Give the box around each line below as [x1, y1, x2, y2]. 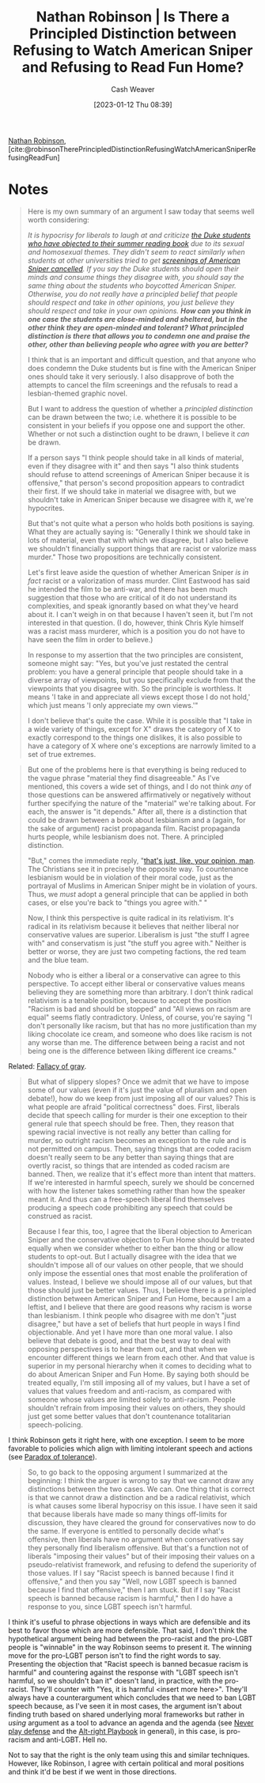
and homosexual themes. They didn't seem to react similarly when [27, 247, 245, 256]
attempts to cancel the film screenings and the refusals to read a [27, 380, 239, 389]
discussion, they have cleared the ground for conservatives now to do [27, 1517, 256, 1527]
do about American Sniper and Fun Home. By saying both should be [27, 1369, 249, 1379]
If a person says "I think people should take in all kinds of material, [27, 452, 244, 462]
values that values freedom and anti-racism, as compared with [27, 1386, 232, 1395]
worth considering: [27, 214, 89, 225]
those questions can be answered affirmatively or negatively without [27, 789, 252, 799]
